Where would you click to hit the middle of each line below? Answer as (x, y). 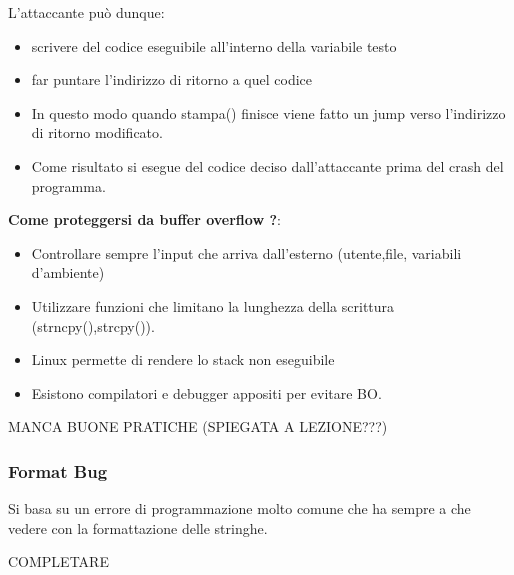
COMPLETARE (58, 561)
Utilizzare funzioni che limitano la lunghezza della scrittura (213, 305)
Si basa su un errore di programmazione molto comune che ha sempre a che (239, 508)
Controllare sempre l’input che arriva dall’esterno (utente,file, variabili (246, 252)
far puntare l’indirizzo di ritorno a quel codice (172, 79)
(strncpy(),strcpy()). (93, 325)
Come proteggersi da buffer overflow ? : (144, 219)
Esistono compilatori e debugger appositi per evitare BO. (206, 392)
